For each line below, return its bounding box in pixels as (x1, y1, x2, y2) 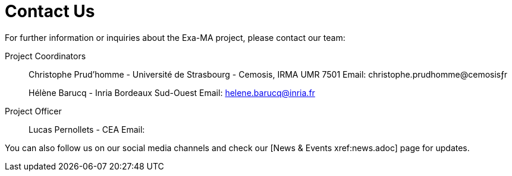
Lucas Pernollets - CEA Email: (29, 124, 145, 135)
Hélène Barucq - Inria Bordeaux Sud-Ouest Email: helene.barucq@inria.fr (29, 87, 315, 98)
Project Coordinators (5, 50, 86, 61)
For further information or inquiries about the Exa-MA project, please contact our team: (5, 32, 345, 43)
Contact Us (5, 1, 95, 21)
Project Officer (5, 105, 62, 116)
